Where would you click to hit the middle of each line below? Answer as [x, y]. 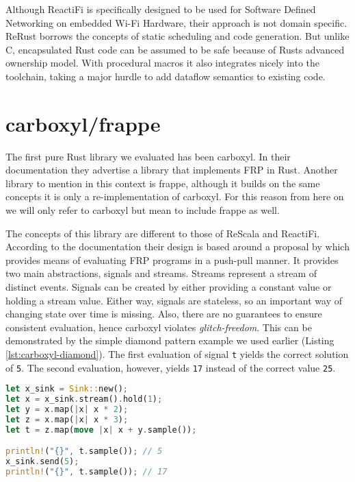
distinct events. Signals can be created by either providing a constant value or [169, 287]
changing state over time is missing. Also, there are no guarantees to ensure [164, 314]
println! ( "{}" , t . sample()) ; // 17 [87, 472]
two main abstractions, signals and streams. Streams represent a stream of [161, 273]
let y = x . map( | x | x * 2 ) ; [67, 410]
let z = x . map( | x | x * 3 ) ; [67, 419]
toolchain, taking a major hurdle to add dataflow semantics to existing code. [166, 76]
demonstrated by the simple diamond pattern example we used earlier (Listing [170, 340]
